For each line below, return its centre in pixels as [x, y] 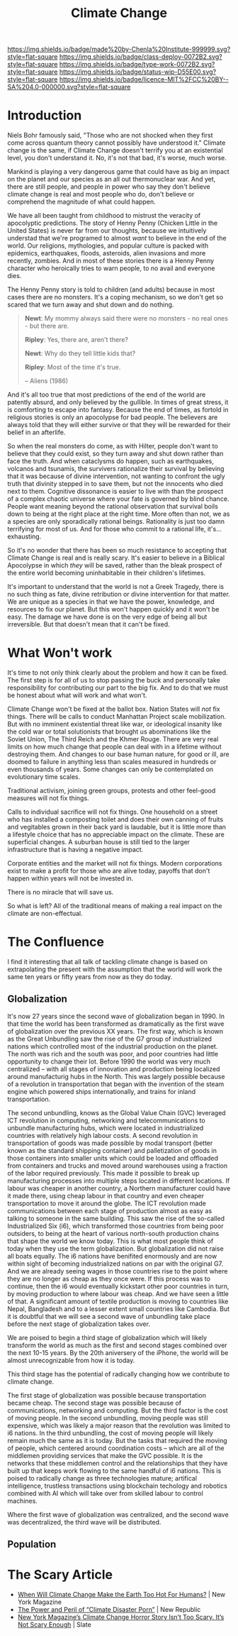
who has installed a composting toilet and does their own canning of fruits [115, 819]
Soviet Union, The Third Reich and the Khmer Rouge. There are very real [113, 739]
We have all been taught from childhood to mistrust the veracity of [104, 216]
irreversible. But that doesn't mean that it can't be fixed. [89, 624]
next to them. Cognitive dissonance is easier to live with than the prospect [115, 492]
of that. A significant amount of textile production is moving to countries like [118, 1301]
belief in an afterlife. [36, 432]
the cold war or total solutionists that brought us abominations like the [109, 731]
